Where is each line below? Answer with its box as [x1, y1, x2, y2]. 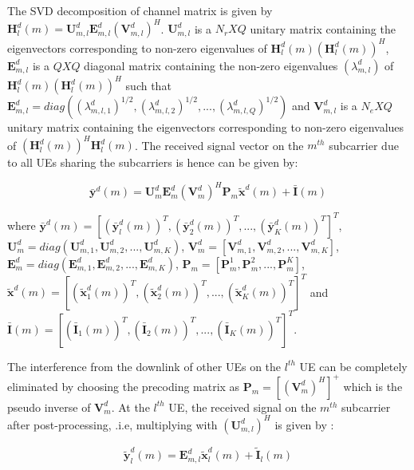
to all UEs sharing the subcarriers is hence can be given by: [7, 154, 298, 171]
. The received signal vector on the [134, 136, 304, 153]
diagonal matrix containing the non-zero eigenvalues [84, 57, 338, 73]
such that [125, 77, 172, 93]
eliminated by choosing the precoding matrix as [7, 377, 240, 394]
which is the [343, 377, 403, 394]
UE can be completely [299, 357, 408, 374]
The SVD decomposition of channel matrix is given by [7, 2, 273, 18]
